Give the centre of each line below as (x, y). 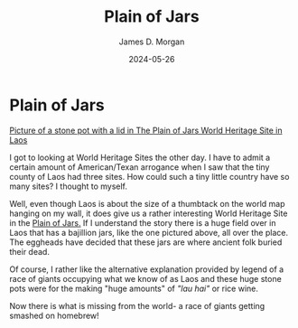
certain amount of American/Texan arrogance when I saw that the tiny (140, 167)
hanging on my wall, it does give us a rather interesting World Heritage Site (149, 213)
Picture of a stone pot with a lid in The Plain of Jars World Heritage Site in (146, 130)
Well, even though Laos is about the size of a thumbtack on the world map (148, 203)
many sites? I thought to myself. (69, 186)
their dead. (29, 251)
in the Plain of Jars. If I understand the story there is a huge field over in (143, 222)
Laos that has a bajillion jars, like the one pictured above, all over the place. (149, 232)
